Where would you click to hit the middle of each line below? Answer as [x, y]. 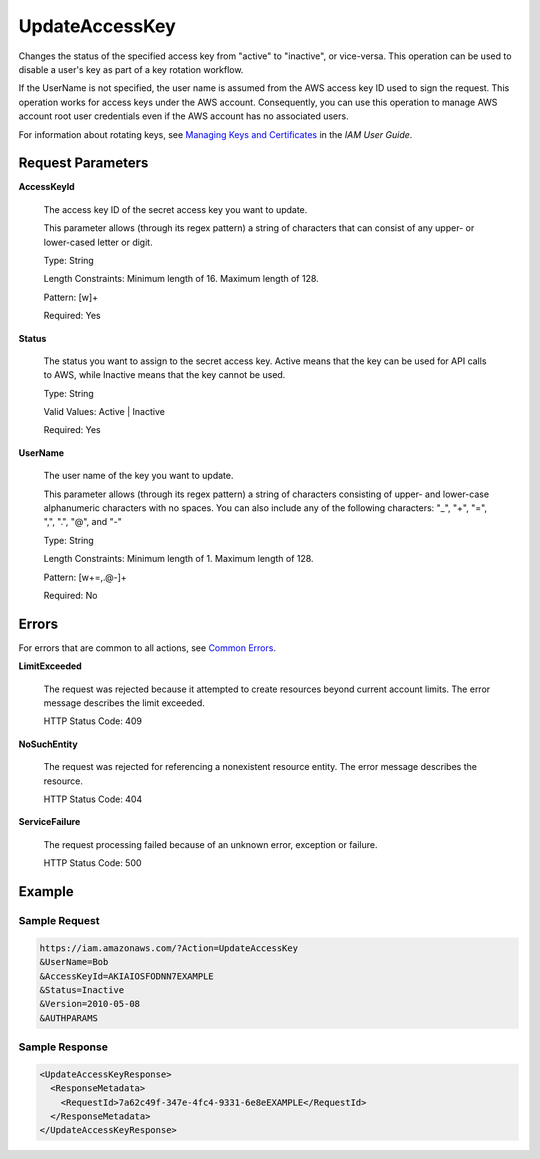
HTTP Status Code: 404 [93, 799]
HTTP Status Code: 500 [92, 863]
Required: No [70, 595]
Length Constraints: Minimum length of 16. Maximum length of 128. [181, 279]
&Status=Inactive [82, 989]
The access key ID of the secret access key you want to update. [175, 209]
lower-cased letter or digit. [98, 242]
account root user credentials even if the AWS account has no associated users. [183, 116]
